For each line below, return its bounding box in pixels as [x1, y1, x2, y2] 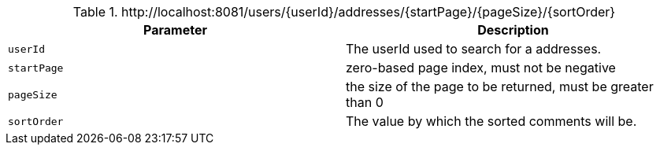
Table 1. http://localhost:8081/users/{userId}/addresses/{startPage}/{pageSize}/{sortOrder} [72, 4, 616, 20]
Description [477, 22, 549, 38]
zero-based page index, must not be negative [346, 60, 616, 75]
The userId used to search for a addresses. [346, 41, 602, 57]
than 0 [346, 94, 384, 110]
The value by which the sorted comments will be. [346, 113, 637, 129]
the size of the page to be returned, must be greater [346, 79, 654, 94]
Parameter [143, 22, 207, 38]
